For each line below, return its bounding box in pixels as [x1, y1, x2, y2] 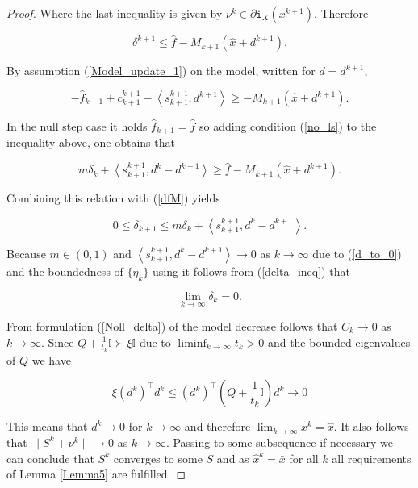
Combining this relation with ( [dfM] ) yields [6, 190, 220, 206]
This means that [6, 418, 88, 435]
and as [216, 449, 249, 466]
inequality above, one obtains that [6, 134, 175, 151]
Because [6, 244, 46, 261]
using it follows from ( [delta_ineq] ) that [153, 262, 350, 279]
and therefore [184, 418, 251, 435]
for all [289, 449, 319, 466]
